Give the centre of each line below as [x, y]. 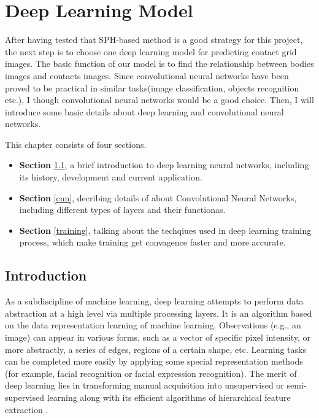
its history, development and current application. [111, 177]
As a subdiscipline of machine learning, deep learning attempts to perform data [154, 301]
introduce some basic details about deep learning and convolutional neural [144, 111]
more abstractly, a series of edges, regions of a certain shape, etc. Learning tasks [156, 349]
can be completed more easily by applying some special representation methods [154, 361]
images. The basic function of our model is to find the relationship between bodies [159, 64]
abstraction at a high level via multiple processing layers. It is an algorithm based [159, 313]
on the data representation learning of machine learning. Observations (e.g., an [153, 325]
